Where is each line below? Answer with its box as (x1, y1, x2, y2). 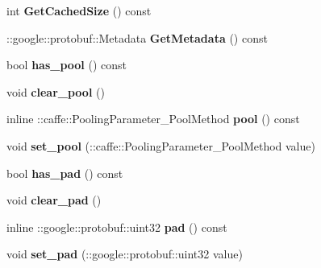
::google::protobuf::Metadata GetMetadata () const (6, 29, 268, 46)
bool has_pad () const (6, 164, 123, 181)
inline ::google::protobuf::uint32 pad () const (6, 218, 227, 235)
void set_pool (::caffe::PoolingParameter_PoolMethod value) (6, 137, 315, 154)
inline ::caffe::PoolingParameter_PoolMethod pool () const (6, 110, 300, 127)
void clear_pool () (6, 83, 105, 100)
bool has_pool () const (6, 56, 127, 73)
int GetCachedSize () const (6, 2, 152, 19)
